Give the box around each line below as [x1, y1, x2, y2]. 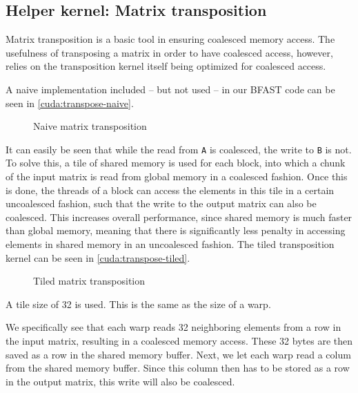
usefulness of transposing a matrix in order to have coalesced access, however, [6, 45, 333, 59]
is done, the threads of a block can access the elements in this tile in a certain [6, 182, 335, 197]
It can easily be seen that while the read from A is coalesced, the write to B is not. [6, 142, 352, 156]
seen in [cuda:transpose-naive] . [6, 95, 134, 110]
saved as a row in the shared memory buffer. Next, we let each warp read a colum [6, 347, 351, 361]
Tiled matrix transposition [33, 274, 146, 288]
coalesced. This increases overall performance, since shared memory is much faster [6, 209, 352, 224]
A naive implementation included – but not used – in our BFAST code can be [6, 82, 335, 96]
